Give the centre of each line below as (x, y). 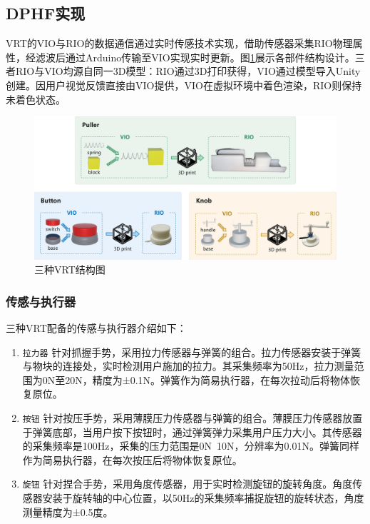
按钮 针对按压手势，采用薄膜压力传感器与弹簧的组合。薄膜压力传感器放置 (192, 418)
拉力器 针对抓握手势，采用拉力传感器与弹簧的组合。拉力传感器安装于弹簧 (192, 352)
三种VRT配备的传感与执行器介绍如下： (96, 327)
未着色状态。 (36, 99)
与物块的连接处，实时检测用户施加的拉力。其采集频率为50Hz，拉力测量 (188, 366)
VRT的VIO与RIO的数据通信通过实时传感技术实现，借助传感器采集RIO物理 (179, 43)
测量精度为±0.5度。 (68, 512)
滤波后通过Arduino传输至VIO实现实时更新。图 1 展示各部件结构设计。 (195, 57)
